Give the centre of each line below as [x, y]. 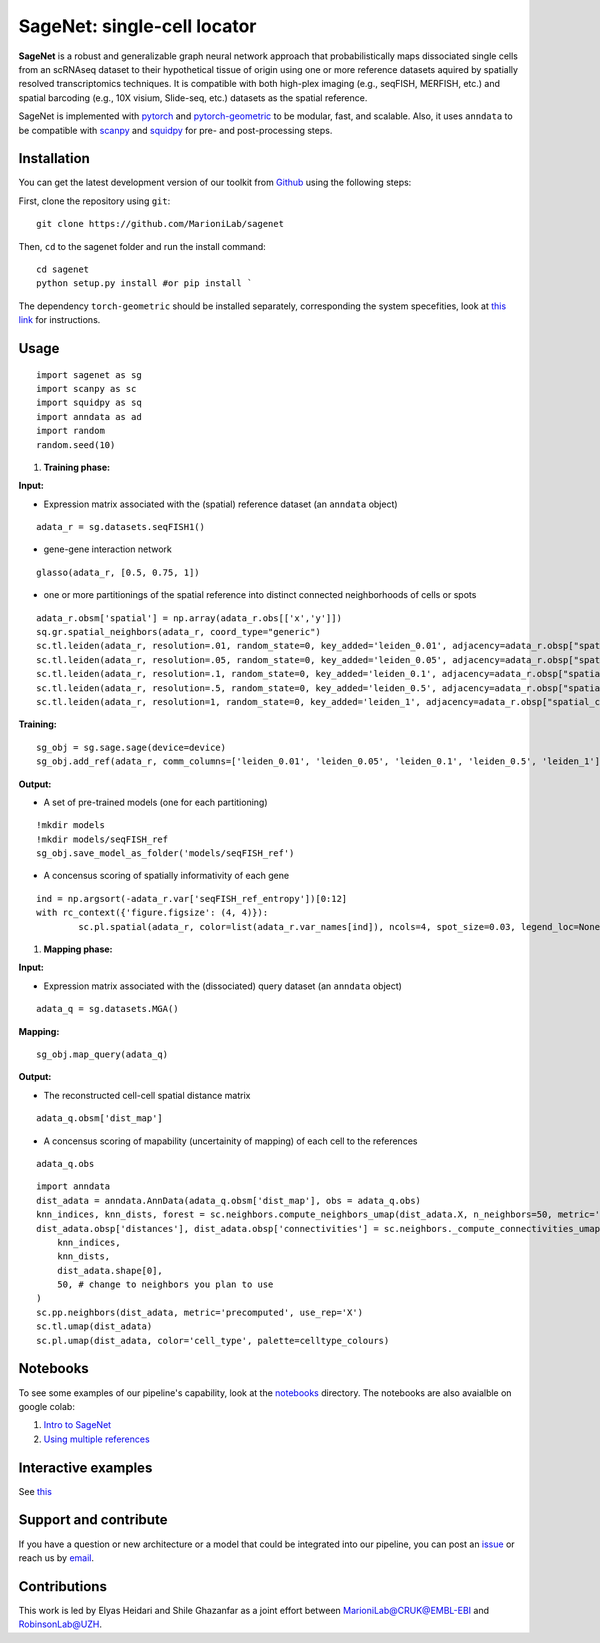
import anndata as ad [89, 416]
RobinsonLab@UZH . [60, 1624]
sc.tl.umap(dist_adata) [94, 1326]
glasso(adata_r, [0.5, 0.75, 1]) [118, 572]
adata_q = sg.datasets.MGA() [107, 1009]
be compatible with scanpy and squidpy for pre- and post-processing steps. [175, 130]
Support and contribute [93, 1520]
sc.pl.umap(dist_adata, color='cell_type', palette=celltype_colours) [213, 1340]
